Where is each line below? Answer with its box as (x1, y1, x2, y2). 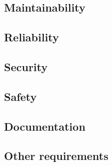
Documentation (4, 118, 86, 134)
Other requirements (4, 148, 108, 163)
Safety (4, 88, 37, 104)
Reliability (4, 29, 59, 45)
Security (4, 59, 48, 74)
